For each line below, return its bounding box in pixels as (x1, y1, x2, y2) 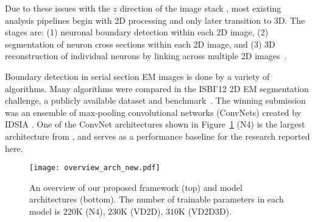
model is (29, 204, 61, 217)
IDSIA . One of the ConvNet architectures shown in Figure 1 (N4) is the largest (5, 118, 305, 131)
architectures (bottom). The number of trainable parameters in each (29, 193, 284, 206)
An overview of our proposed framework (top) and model (29, 181, 242, 193)
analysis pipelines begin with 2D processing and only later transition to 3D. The (5, 13, 305, 26)
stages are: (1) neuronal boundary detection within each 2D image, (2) (5, 26, 269, 38)
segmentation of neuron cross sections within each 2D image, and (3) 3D (5, 37, 275, 50)
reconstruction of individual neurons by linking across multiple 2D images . (5, 49, 287, 62)
